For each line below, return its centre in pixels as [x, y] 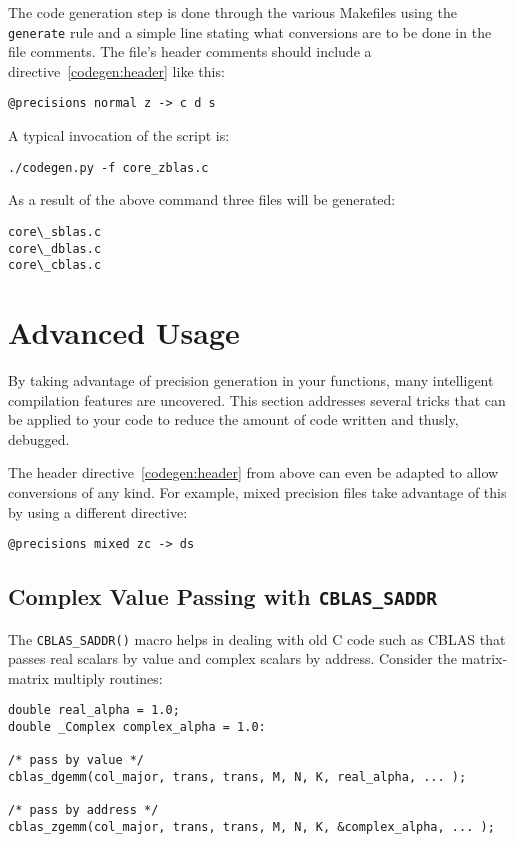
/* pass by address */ [83, 810]
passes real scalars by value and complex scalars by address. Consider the [232, 658]
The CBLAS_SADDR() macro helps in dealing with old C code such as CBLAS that [257, 638]
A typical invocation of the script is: [119, 135]
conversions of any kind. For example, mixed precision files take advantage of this [257, 492]
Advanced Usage [124, 332]
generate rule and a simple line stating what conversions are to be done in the [250, 31]
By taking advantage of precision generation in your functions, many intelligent [251, 380]
